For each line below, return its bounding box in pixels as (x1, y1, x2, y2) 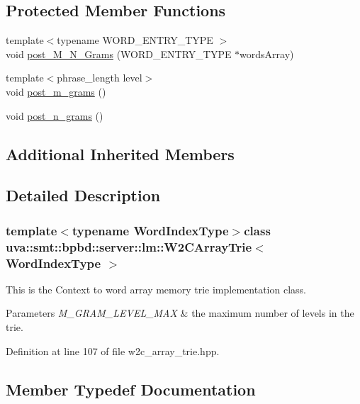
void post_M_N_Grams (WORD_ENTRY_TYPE (6, 46, 232, 61)
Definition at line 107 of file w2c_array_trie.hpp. (6, 343, 220, 358)
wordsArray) (240, 46, 294, 61)
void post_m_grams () (6, 84, 106, 99)
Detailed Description (6, 184, 161, 206)
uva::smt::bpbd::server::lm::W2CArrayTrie (6, 237, 252, 255)
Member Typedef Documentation (6, 378, 256, 400)
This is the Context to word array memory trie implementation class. (6, 281, 306, 296)
